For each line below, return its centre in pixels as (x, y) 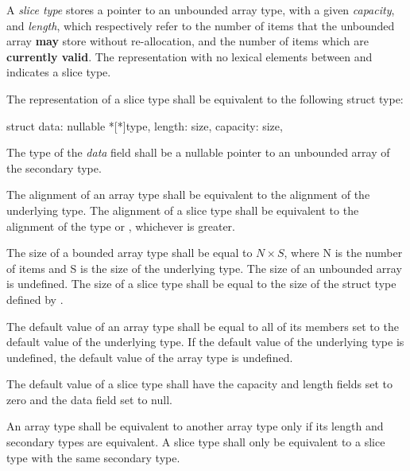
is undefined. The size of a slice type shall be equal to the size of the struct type (201, 284)
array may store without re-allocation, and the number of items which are (188, 41)
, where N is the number (343, 253)
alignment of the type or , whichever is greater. (121, 226)
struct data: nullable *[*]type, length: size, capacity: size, (145, 125)
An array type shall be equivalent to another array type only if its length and (195, 426)
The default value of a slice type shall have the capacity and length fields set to (199, 384)
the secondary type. (54, 167)
